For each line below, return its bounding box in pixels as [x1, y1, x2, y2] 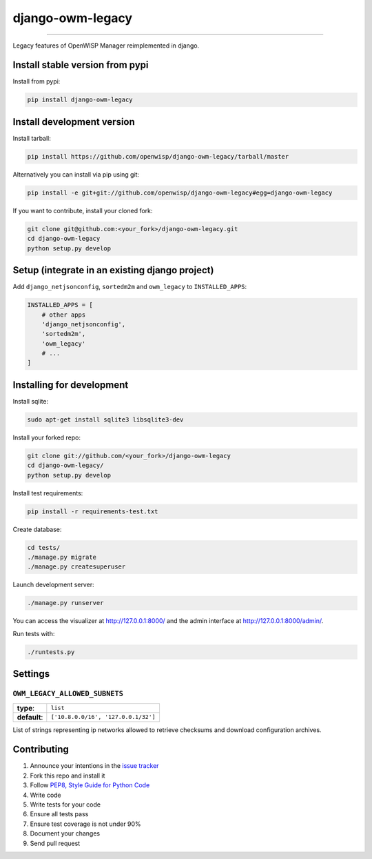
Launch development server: [12, 580, 94, 589]
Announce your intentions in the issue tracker [30, 762, 159, 770]
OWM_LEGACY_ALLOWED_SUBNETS [12, 689, 124, 698]
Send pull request [30, 839, 81, 847]
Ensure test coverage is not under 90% [30, 820, 141, 828]
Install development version [12, 116, 136, 128]
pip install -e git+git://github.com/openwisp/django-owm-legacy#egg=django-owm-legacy [27, 188, 333, 197]
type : [17, 703, 34, 713]
